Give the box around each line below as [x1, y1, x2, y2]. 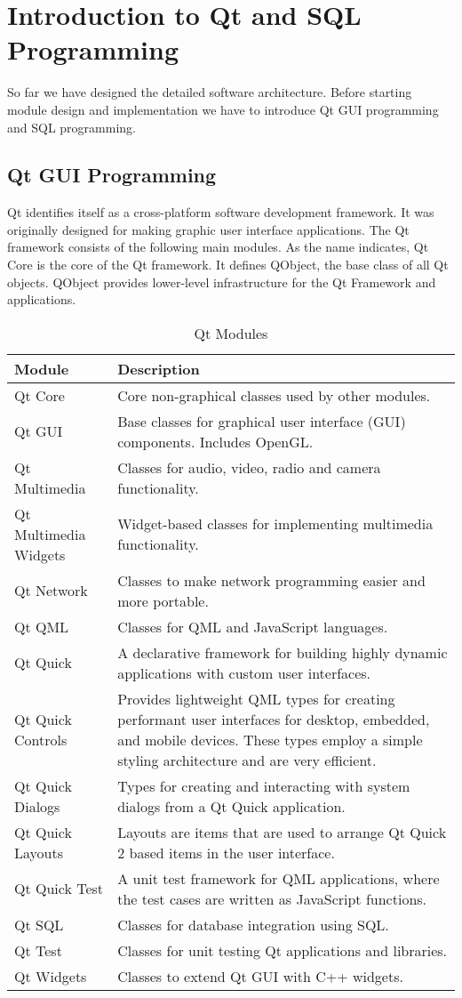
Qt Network [14, 580, 88, 601]
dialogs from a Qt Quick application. [117, 795, 346, 817]
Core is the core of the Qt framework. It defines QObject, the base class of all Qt [7, 255, 449, 274]
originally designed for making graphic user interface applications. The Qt [7, 220, 410, 238]
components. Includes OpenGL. [117, 431, 314, 452]
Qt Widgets [14, 965, 87, 986]
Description [117, 358, 200, 379]
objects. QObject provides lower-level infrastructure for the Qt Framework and [7, 272, 436, 291]
